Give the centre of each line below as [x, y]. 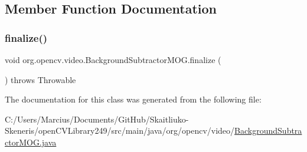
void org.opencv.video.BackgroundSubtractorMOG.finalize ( [113, 60]
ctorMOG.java [31, 142]
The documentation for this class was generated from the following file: [133, 99]
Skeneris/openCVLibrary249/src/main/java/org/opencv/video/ [120, 130]
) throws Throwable [40, 79]
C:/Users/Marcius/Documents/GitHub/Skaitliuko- [97, 119]
